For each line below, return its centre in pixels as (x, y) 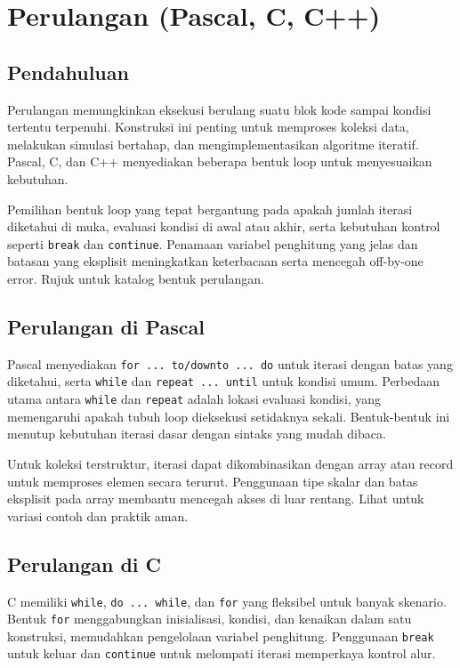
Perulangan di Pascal (106, 326)
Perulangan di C (85, 563)
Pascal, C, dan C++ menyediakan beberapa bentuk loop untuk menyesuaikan (220, 161)
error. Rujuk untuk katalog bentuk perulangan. (136, 278)
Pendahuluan (68, 72)
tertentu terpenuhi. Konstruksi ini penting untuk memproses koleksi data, (208, 127)
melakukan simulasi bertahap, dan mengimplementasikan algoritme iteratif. (213, 144)
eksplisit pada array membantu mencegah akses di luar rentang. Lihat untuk (216, 499)
